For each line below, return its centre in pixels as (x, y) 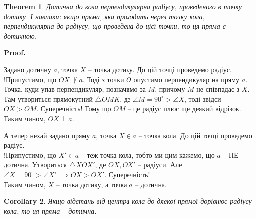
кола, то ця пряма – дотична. (50, 210)
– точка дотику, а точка (91, 184)
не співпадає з (218, 89)
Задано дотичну (28, 69)
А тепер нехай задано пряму (47, 135)
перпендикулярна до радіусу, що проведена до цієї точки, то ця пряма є (115, 26)
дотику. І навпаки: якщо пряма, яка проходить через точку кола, (104, 16)
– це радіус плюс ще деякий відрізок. (184, 109)
